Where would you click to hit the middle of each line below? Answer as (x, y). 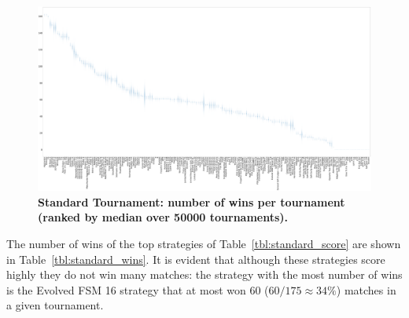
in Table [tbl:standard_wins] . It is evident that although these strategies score (196, 259)
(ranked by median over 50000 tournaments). (163, 217)
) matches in (366, 289)
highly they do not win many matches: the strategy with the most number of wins (204, 274)
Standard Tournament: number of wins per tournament (192, 201)
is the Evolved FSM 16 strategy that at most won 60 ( (138, 289)
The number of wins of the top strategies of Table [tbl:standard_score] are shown (204, 243)
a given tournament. (55, 305)
